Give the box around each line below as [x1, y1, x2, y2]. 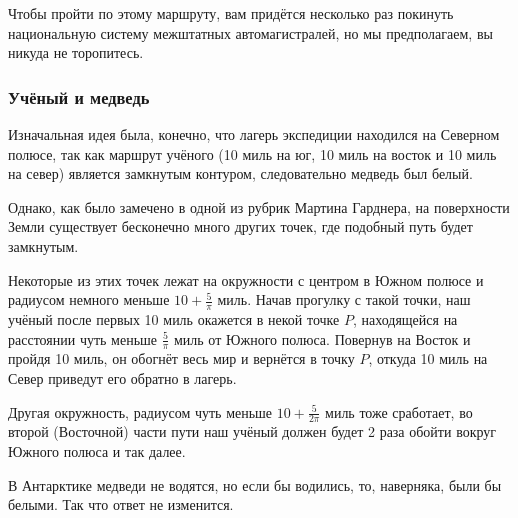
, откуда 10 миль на [368, 348, 488, 369]
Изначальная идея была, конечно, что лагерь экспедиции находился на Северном [8, 124, 500, 144]
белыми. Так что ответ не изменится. [8, 494, 234, 515]
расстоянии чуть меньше [8, 328, 158, 349]
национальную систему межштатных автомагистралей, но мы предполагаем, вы [8, 22, 493, 43]
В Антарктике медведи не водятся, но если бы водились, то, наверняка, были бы [8, 474, 502, 495]
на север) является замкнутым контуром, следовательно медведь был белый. [8, 163, 473, 184]
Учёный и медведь [8, 84, 150, 109]
